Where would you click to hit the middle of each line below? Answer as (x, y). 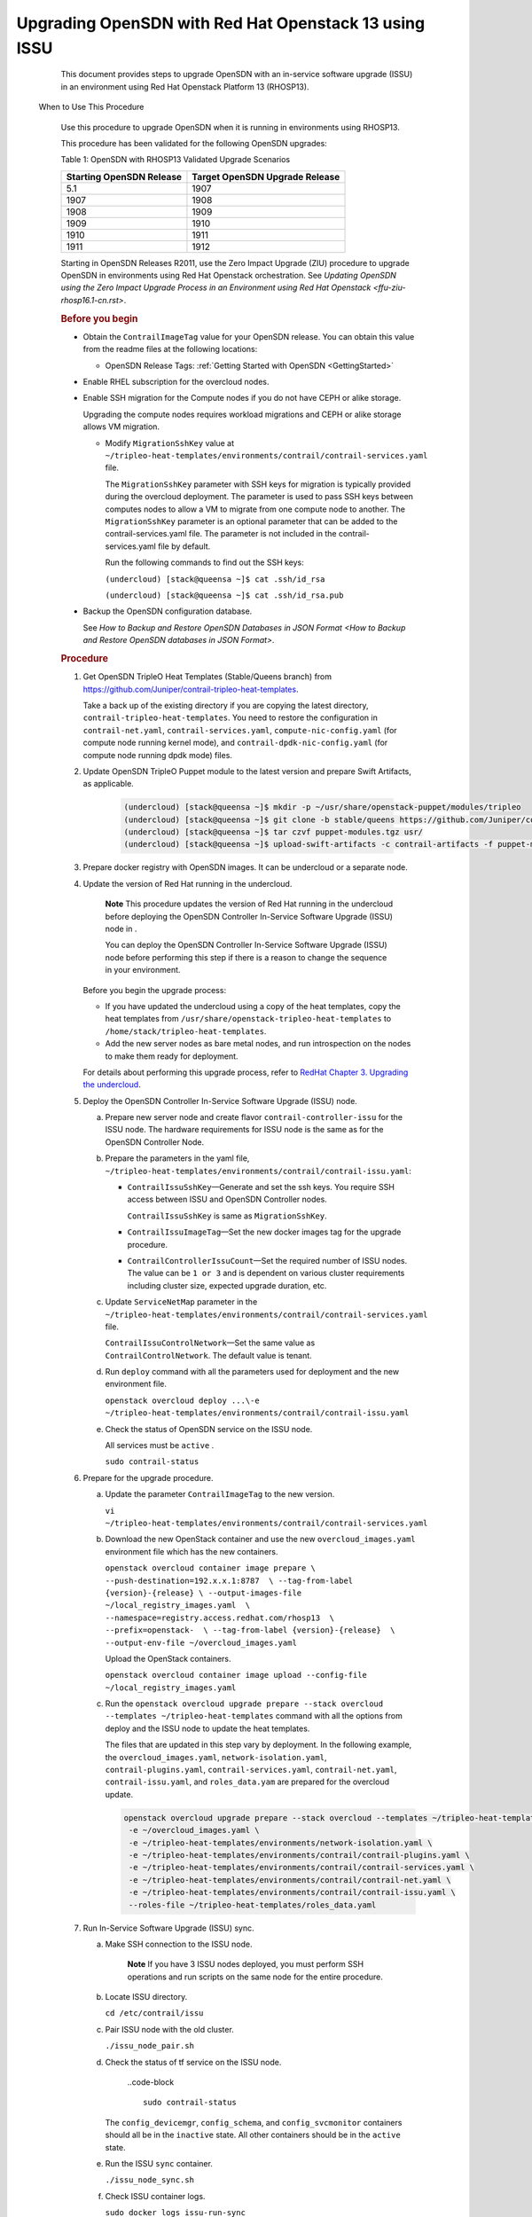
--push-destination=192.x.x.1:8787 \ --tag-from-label (229, 1580)
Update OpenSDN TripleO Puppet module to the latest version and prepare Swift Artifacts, (247, 771)
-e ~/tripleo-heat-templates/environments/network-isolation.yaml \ (281, 1843)
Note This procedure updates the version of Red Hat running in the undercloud (249, 904)
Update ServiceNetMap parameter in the (181, 1302)
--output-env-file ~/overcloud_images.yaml (201, 1642)
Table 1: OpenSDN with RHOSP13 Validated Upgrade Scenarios (176, 160)
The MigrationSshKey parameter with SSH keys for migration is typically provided (258, 484)
